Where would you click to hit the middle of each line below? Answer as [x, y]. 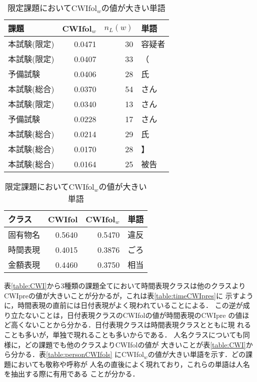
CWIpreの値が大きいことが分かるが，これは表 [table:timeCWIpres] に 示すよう [129, 295]
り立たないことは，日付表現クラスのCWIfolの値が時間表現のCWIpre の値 [123, 315]
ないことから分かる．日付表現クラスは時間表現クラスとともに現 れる [138, 325]
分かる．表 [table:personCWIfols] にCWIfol [77, 354]
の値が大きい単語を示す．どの [197, 354]
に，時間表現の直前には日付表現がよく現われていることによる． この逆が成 [127, 305]
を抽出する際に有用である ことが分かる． [72, 374]
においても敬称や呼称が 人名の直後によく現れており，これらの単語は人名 [130, 364]
